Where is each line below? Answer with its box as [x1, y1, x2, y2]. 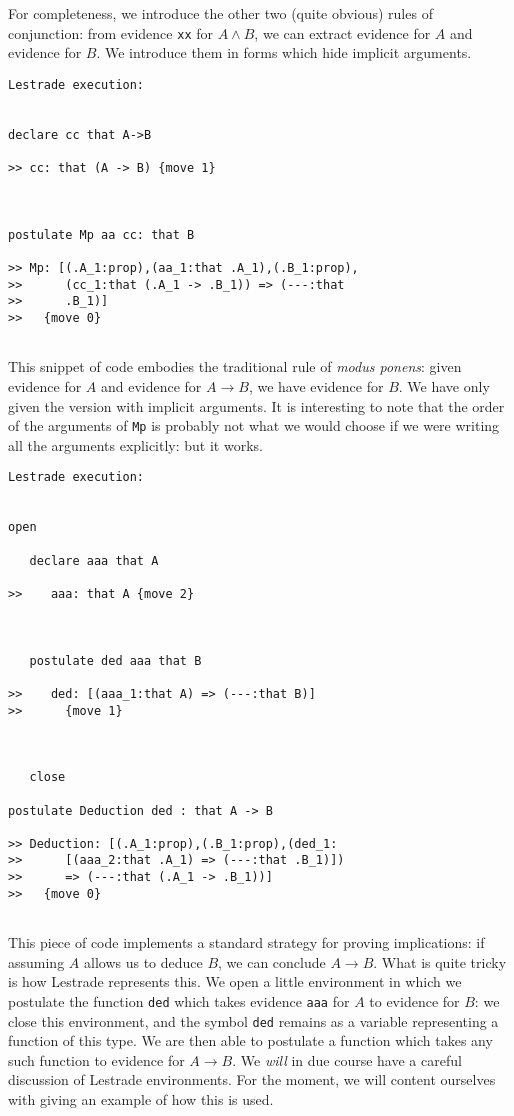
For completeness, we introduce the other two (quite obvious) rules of [8, 3, 433, 23]
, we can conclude [218, 951, 326, 972]
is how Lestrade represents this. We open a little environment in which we [8, 971, 462, 992]
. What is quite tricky [373, 951, 507, 972]
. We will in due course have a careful [232, 1049, 462, 1070]
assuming [8, 951, 65, 972]
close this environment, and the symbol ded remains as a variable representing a [8, 1010, 499, 1031]
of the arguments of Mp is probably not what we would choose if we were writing [8, 415, 500, 436]
